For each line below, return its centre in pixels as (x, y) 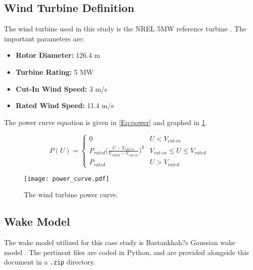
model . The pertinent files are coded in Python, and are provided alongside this (126, 252)
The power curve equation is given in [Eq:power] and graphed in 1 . (106, 122)
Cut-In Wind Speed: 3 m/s (61, 88)
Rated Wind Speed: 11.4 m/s (65, 105)
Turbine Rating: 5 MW (54, 71)
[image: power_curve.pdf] (67, 179)
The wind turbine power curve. (71, 195)
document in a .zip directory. (50, 262)
